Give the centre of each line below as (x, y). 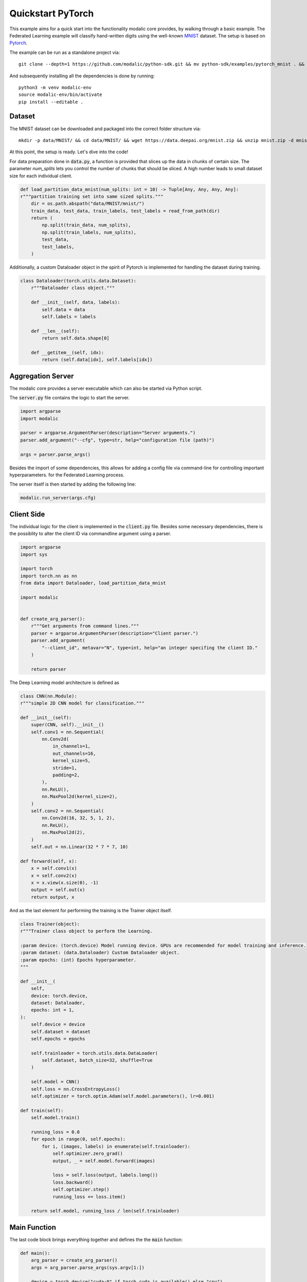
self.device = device (58, 1025)
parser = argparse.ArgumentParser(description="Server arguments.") (108, 433)
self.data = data (63, 309)
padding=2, (66, 775)
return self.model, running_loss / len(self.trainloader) (105, 1211)
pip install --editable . (51, 102)
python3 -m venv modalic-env (55, 87)
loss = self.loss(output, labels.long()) (105, 1175)
